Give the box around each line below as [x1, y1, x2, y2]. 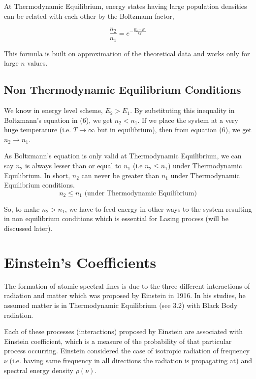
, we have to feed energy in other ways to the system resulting [64, 203, 252, 214]
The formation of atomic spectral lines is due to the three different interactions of [4, 280, 250, 291]
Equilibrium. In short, [4, 170, 70, 180]
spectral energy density [4, 365, 74, 375]
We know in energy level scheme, [4, 105, 103, 115]
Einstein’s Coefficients [4, 252, 157, 272]
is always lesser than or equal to [25, 160, 122, 171]
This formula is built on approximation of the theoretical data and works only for [4, 48, 250, 58]
